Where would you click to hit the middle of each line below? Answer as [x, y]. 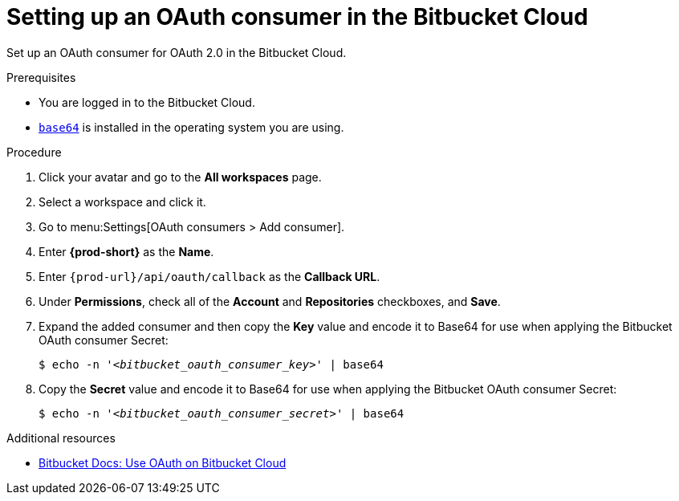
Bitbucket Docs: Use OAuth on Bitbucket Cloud [163, 462]
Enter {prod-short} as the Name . [126, 251]
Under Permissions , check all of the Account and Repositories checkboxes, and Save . [270, 301]
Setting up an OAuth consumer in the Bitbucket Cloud [297, 17]
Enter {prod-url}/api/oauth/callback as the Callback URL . [209, 276]
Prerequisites [41, 77]
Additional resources [61, 438]
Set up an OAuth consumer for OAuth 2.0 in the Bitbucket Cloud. [177, 52]
